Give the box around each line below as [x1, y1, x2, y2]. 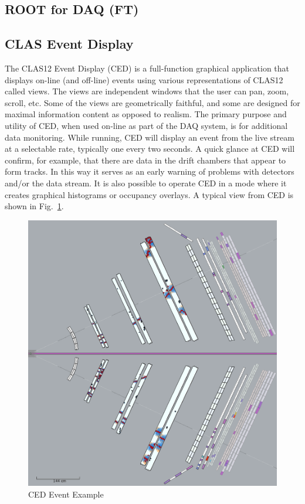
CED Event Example [28, 488, 104, 500]
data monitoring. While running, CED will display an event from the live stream [5, 131, 294, 143]
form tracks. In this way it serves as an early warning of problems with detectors [5, 165, 294, 178]
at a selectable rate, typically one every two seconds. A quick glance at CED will [5, 142, 295, 155]
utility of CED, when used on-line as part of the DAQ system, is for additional [5, 119, 288, 131]
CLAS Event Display [5, 35, 134, 53]
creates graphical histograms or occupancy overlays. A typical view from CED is [5, 188, 294, 200]
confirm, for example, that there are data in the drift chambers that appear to [5, 154, 286, 166]
